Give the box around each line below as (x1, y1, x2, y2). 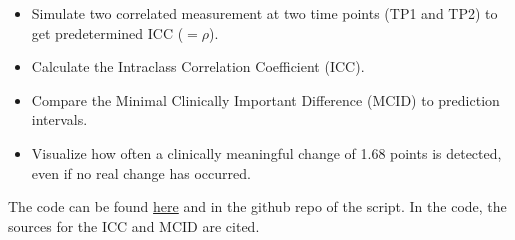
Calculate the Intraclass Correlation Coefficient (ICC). (31, 56, 365, 77)
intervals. (31, 109, 88, 130)
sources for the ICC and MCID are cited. (8, 215, 260, 236)
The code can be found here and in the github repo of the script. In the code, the (8, 196, 507, 217)
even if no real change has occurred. (31, 162, 251, 183)
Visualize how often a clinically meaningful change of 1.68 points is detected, (31, 142, 502, 163)
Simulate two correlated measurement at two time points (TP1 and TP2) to (31, 3, 498, 23)
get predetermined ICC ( (31, 22, 184, 43)
